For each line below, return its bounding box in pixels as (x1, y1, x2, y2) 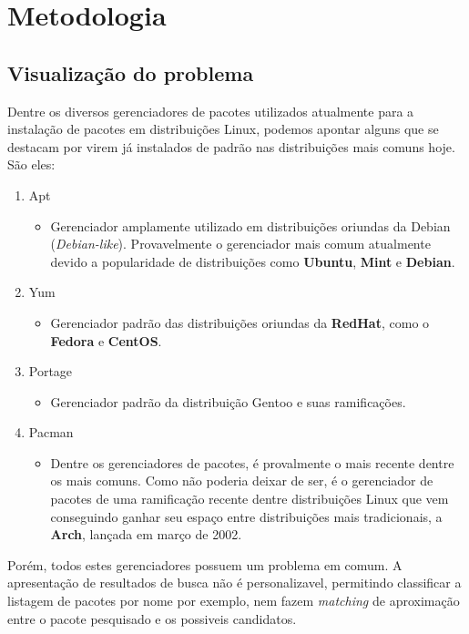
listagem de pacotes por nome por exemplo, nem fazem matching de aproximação (7, 591, 460, 610)
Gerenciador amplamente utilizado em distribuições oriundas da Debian (50, 216, 451, 235)
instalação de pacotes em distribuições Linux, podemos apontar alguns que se (7, 119, 439, 138)
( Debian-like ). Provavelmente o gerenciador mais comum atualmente (50, 234, 431, 253)
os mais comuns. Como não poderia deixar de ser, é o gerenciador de (50, 471, 433, 490)
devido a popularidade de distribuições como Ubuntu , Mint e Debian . (50, 251, 455, 271)
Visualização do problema (7, 58, 254, 87)
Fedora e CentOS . (50, 331, 162, 350)
